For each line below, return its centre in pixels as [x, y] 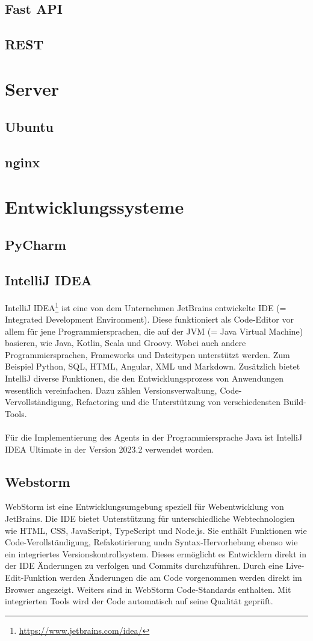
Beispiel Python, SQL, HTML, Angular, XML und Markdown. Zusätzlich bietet [153, 366]
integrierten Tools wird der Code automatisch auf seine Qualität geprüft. [139, 601]
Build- [295, 402]
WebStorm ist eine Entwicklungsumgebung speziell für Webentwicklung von [144, 506]
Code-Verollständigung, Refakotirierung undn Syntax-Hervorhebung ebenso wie [151, 542]
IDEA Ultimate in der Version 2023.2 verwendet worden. [110, 449]
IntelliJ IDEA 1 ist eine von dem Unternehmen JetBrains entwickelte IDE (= [146, 306]
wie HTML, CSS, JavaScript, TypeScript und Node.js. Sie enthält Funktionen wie [156, 530]
